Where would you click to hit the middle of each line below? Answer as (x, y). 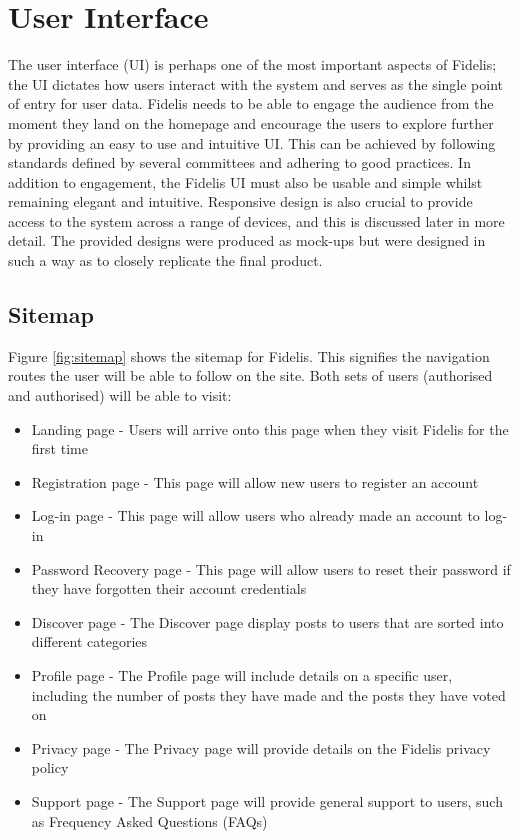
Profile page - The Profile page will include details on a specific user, (242, 674)
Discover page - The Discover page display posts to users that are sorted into (267, 621)
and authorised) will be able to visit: (120, 395)
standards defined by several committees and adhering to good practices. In (239, 162)
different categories (89, 641)
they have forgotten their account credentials (169, 588)
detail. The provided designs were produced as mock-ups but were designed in (247, 240)
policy (50, 767)
